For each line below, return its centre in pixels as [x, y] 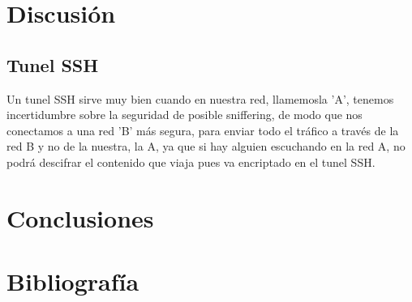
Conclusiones [80, 217]
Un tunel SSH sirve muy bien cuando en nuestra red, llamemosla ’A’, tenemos [200, 98]
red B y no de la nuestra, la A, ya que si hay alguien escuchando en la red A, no [206, 146]
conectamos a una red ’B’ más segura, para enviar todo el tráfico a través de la [203, 130]
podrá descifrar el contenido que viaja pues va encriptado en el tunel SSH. [191, 162]
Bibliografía [73, 281]
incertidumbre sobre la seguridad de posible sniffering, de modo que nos [185, 115]
